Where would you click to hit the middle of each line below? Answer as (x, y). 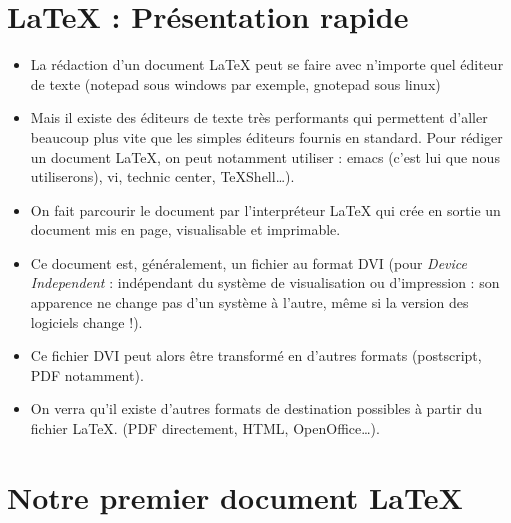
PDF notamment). (87, 374)
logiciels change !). (86, 321)
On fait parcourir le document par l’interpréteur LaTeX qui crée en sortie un (265, 209)
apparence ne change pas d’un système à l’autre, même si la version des (249, 302)
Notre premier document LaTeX (235, 496)
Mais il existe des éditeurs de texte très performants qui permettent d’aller (259, 117)
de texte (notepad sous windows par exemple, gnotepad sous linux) (235, 83)
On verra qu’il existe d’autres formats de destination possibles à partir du (256, 408)
